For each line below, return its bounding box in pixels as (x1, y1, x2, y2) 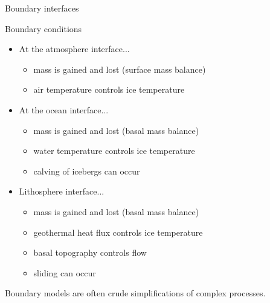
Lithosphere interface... (19, 185, 104, 198)
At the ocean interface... (19, 103, 109, 116)
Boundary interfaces (5, 2, 79, 14)
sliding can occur (33, 266, 96, 279)
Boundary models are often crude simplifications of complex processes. (5, 287, 266, 299)
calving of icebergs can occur (33, 164, 140, 177)
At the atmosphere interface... (19, 42, 130, 55)
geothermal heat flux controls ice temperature (33, 225, 203, 238)
